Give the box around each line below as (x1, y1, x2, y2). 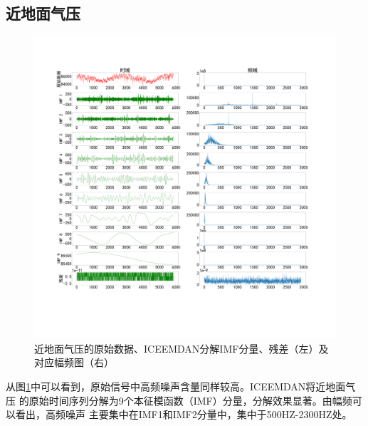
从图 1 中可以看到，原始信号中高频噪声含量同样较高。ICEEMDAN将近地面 (6, 378, 346, 393)
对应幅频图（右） (34, 355, 114, 370)
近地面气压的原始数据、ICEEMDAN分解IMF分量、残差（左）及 (34, 341, 329, 355)
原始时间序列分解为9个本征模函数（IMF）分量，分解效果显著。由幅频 (28, 393, 352, 407)
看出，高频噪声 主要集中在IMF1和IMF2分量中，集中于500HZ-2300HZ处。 (15, 407, 352, 422)
